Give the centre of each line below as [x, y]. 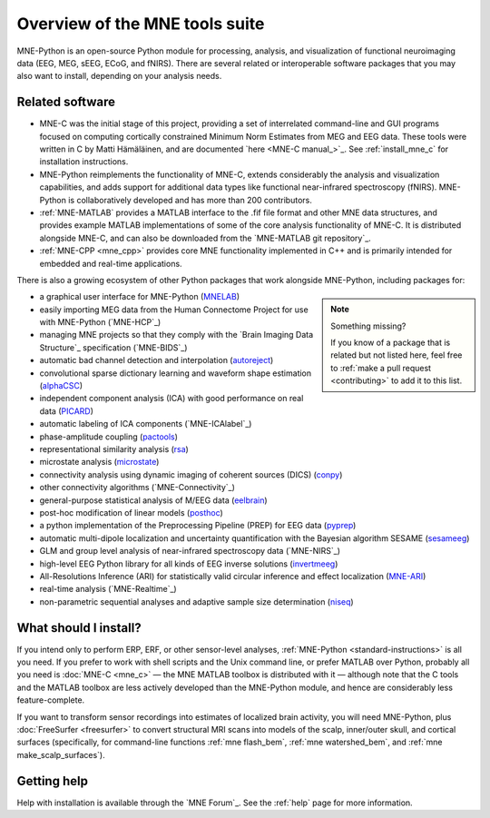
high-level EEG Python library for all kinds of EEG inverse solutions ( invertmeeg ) [189, 564]
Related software [66, 102]
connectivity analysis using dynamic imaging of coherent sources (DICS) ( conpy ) [191, 474]
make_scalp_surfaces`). [61, 754]
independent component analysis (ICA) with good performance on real [171, 399]
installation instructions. [84, 162]
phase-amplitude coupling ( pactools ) [109, 437]
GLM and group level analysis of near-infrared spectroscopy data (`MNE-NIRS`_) [190, 551]
